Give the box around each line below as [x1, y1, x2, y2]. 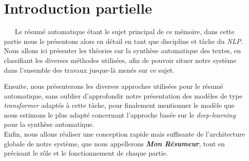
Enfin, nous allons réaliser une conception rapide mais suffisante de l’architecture [4, 129, 245, 139]
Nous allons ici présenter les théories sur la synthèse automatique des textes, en [4, 45, 241, 56]
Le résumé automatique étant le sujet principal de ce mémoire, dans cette [15, 26, 235, 37]
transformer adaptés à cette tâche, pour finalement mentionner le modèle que [4, 100, 235, 110]
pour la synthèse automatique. [4, 119, 95, 129]
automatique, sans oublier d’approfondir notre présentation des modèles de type [4, 90, 243, 101]
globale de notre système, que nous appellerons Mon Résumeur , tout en [4, 138, 225, 148]
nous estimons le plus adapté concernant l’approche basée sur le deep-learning [4, 109, 236, 120]
